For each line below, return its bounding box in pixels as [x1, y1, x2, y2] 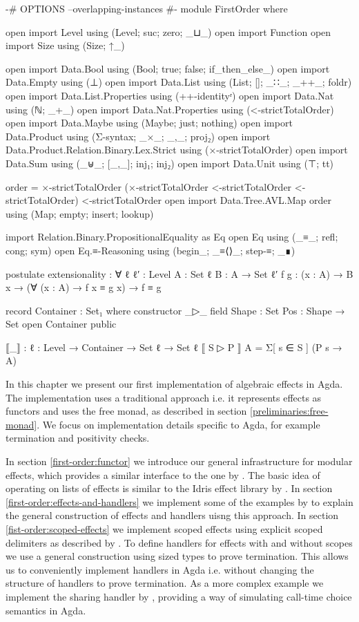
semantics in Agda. [6, 603, 86, 617]
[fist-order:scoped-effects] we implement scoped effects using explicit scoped [6, 522, 323, 536]
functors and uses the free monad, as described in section [6, 404, 247, 418]
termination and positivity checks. [6, 431, 150, 445]
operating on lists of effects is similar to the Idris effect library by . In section [6, 481, 333, 496]
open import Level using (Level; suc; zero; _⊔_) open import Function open [6, 24, 331, 39]
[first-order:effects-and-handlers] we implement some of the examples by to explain [6, 494, 353, 509]
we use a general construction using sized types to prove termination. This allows [6, 549, 349, 563]
